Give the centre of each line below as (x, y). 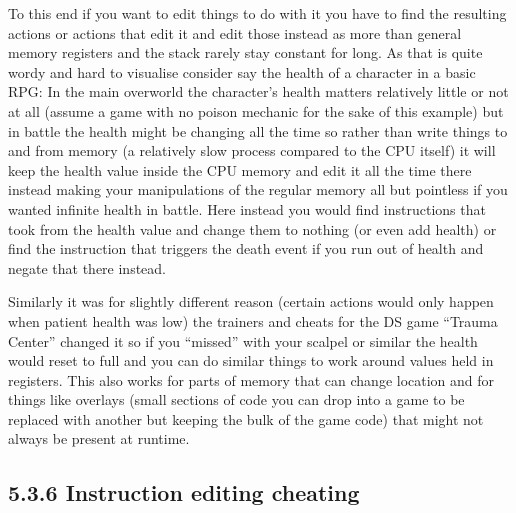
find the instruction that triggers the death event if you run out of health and (246, 248)
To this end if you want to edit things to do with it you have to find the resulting (257, 13)
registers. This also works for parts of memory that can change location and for (251, 379)
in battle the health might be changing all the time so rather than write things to (258, 130)
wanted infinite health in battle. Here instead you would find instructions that (247, 208)
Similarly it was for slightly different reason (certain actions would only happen (251, 301)
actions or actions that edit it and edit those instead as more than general (235, 32)
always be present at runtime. (99, 438)
